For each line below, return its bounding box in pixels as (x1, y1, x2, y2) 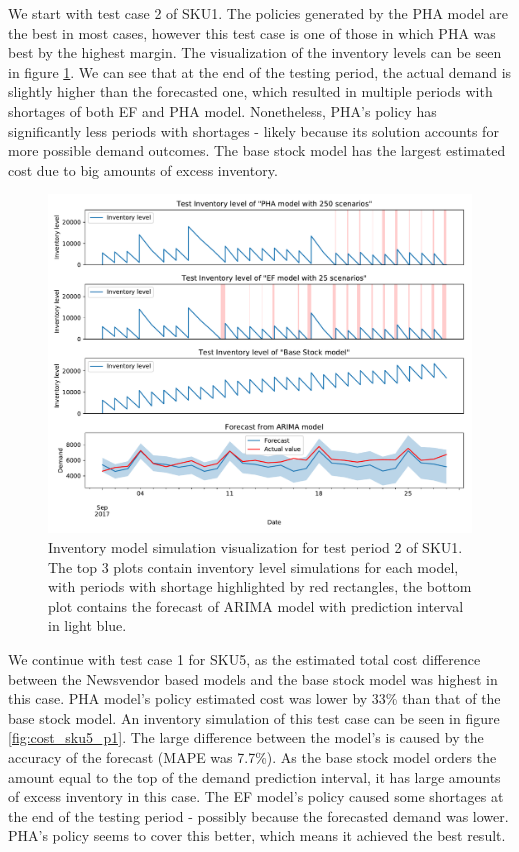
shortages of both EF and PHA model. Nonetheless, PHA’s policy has (8, 100, 437, 121)
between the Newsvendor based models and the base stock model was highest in (8, 668, 498, 689)
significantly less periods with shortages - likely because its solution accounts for (8, 120, 499, 141)
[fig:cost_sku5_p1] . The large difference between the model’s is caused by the (8, 727, 484, 748)
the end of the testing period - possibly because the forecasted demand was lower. (8, 805, 509, 826)
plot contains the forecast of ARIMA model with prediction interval (48, 595, 464, 616)
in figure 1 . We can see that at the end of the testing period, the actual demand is (8, 61, 512, 82)
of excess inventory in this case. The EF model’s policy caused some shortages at (8, 786, 504, 807)
